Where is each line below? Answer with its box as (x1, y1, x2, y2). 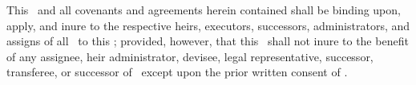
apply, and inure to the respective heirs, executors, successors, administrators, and (6, 17, 410, 33)
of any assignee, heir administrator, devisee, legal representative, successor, (6, 48, 374, 64)
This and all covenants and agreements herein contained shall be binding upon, (6, 2, 401, 17)
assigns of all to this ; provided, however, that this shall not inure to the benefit (6, 33, 409, 49)
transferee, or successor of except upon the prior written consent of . (6, 64, 348, 80)
